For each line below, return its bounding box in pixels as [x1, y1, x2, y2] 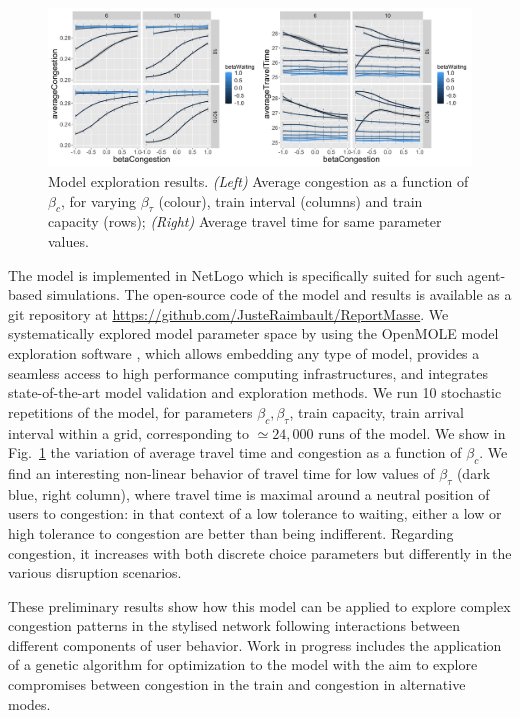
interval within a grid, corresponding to [8, 422, 249, 443]
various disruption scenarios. [8, 562, 182, 583]
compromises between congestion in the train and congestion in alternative [8, 674, 466, 695]
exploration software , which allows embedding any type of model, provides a [8, 342, 480, 363]
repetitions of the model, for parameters [8, 401, 253, 422]
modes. [8, 693, 51, 714]
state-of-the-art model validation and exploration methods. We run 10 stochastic [8, 382, 502, 403]
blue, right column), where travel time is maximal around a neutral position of [8, 483, 490, 504]
